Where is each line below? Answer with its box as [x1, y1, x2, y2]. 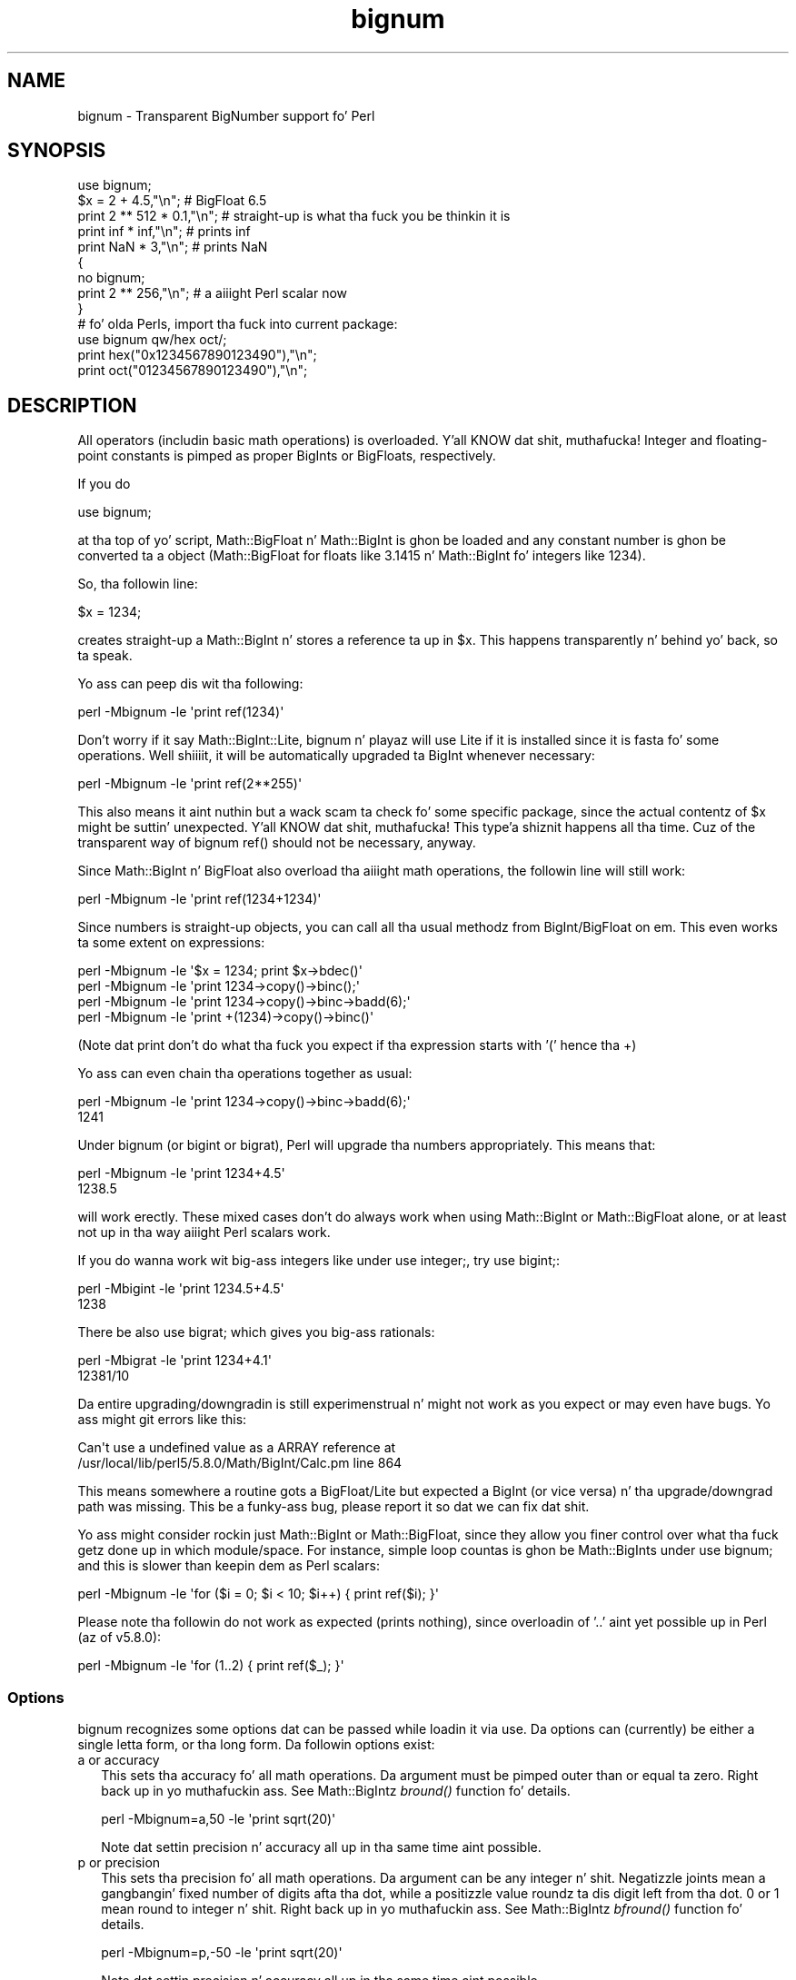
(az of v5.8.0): [77, 1629, 162, 1646]
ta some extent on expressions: [77, 935, 265, 951]
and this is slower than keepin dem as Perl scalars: [77, 1558, 380, 1574]
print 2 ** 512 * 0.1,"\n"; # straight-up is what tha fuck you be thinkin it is [77, 208, 511, 224]
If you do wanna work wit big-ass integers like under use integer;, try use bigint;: [77, 1252, 560, 1269]
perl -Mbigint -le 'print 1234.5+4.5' [77, 1281, 284, 1297]
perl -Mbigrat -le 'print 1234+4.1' [77, 1352, 272, 1369]
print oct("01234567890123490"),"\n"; [77, 362, 308, 379]
